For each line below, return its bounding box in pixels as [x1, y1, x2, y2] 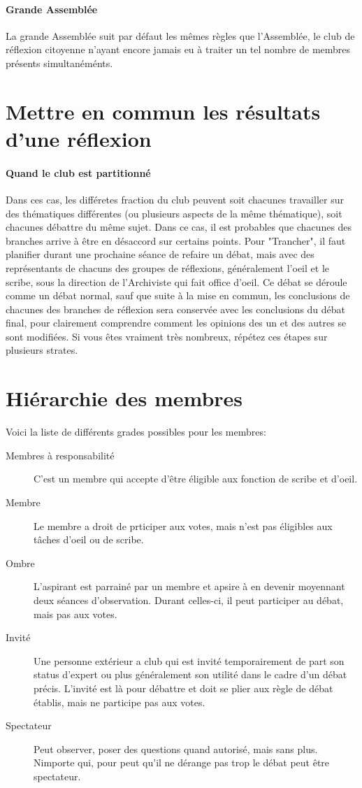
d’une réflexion [6, 124, 152, 152]
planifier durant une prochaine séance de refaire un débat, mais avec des [6, 247, 314, 262]
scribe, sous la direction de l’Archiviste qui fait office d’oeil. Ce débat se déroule [6, 274, 347, 289]
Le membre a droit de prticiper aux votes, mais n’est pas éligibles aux [34, 518, 333, 533]
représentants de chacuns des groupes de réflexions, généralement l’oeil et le [6, 260, 329, 275]
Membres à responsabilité [6, 447, 115, 462]
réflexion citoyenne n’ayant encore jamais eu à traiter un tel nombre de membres [6, 42, 351, 57]
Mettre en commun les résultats [6, 96, 321, 125]
